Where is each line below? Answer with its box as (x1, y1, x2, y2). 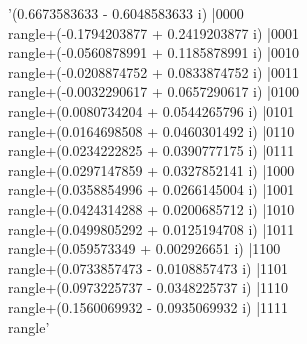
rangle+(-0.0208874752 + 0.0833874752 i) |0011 (8, 61, 299, 82)
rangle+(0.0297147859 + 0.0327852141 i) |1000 (8, 159, 295, 180)
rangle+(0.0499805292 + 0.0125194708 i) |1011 (8, 218, 295, 239)
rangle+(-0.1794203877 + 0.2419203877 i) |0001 (8, 22, 299, 43)
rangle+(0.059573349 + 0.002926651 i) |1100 (8, 238, 281, 259)
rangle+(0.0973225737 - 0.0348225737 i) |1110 (8, 277, 289, 298)
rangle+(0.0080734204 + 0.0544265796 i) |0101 (8, 100, 295, 121)
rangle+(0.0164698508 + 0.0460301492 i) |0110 (8, 120, 295, 141)
